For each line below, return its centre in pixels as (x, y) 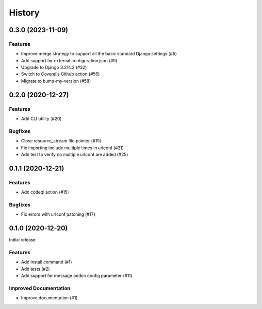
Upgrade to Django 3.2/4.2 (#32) (54, 68)
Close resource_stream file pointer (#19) (61, 141)
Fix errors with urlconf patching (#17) (58, 214)
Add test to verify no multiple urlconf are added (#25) (74, 154)
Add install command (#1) (47, 262)
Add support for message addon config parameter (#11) (77, 276)
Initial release (22, 240)
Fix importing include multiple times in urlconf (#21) (72, 148)
